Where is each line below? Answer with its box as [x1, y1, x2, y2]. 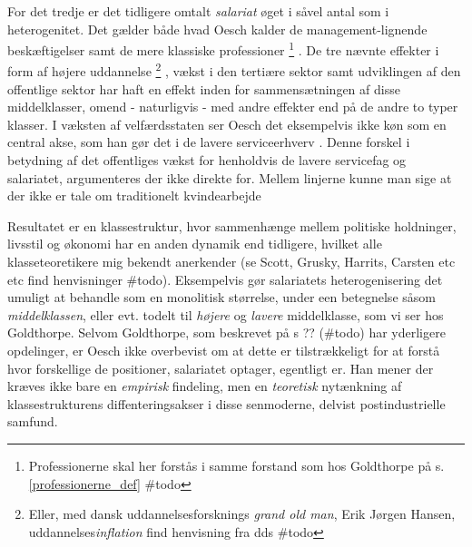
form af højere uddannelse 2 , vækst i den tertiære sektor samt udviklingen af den [7, 59, 461, 81]
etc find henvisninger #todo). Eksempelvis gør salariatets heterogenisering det [7, 269, 443, 288]
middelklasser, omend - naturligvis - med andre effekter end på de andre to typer [7, 97, 458, 116]
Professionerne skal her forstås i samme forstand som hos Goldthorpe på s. [28, 455, 445, 474]
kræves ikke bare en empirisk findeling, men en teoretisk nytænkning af [7, 376, 402, 396]
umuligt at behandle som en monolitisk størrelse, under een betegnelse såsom [7, 288, 436, 307]
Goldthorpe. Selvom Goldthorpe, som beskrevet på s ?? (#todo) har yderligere [7, 323, 446, 342]
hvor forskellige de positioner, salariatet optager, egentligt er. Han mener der [7, 358, 434, 377]
